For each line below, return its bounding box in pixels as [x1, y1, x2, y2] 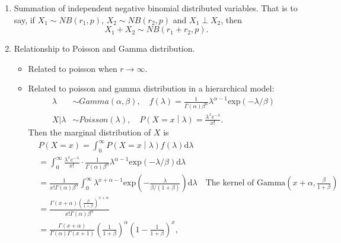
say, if [14, 13, 35, 26]
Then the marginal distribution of [28, 126, 151, 138]
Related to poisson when [28, 62, 117, 74]
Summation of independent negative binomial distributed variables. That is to [14, 2, 298, 14]
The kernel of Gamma [205, 179, 286, 188]
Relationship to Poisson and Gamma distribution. [14, 42, 195, 55]
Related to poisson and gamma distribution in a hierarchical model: [28, 82, 275, 94]
